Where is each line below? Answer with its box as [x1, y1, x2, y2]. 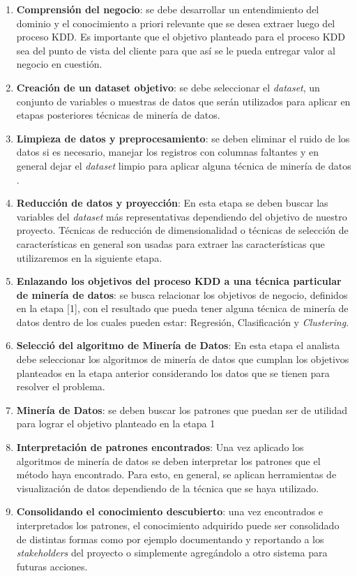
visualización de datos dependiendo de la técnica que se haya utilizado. [16, 480, 319, 495]
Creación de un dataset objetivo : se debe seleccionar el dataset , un [16, 80, 320, 94]
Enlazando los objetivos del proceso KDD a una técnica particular [16, 274, 342, 288]
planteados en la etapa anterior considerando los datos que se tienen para [16, 365, 330, 380]
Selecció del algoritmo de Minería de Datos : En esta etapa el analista [16, 338, 340, 353]
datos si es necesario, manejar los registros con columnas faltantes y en [16, 145, 319, 159]
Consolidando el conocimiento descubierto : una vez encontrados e [16, 504, 323, 519]
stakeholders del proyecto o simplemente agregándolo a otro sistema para [16, 545, 328, 560]
